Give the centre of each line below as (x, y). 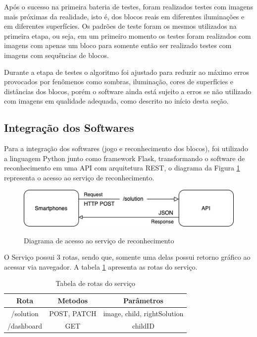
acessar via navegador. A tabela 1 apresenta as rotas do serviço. (101, 266)
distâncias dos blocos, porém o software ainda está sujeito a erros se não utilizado (128, 91)
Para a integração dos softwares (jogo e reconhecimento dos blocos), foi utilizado (126, 148)
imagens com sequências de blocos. (56, 55)
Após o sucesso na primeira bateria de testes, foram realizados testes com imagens (128, 6)
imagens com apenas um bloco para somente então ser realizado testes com (118, 45)
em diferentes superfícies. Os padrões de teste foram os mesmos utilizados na (120, 26)
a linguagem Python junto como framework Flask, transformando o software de (125, 158)
